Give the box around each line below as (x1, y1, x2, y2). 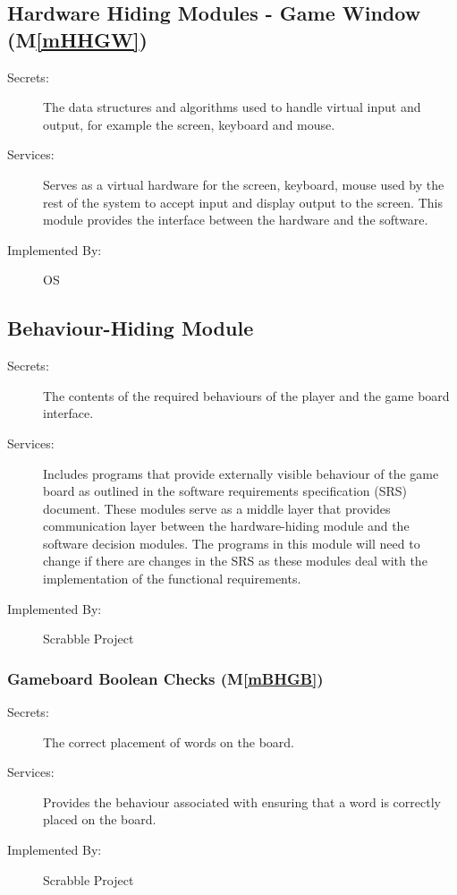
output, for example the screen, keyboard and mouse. (43, 115, 335, 133)
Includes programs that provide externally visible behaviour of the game (43, 464, 439, 482)
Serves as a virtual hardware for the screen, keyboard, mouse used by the (43, 175, 444, 193)
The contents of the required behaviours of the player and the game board (43, 386, 450, 405)
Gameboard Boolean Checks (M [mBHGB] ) (7, 667, 324, 689)
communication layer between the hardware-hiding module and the (43, 516, 410, 535)
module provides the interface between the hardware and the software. (43, 210, 428, 229)
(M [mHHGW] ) (7, 25, 148, 53)
